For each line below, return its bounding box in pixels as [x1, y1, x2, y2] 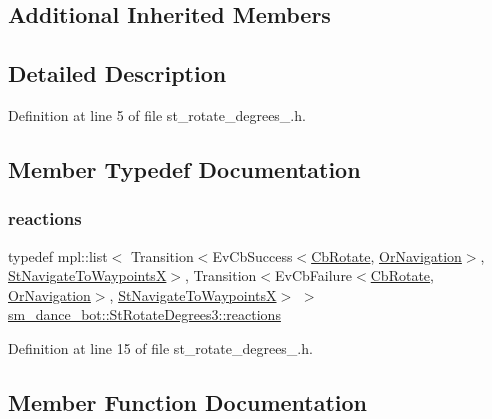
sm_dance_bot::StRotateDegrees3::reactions [8, 304, 281, 325]
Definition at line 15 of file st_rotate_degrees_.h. [8, 337, 313, 358]
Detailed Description [8, 58, 227, 89]
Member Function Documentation [8, 386, 368, 417]
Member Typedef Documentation [8, 153, 361, 184]
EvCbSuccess [212, 245, 293, 266]
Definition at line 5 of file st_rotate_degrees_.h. [8, 104, 306, 125]
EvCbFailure [275, 265, 353, 286]
